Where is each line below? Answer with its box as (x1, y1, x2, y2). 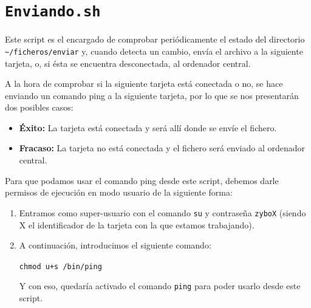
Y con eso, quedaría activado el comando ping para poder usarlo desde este (19, 279, 301, 292)
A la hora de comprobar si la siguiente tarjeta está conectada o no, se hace (5, 77, 283, 90)
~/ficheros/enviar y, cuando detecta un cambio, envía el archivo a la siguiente (5, 44, 303, 57)
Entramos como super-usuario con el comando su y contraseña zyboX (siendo (19, 206, 306, 219)
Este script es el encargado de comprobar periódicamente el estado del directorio (5, 33, 305, 46)
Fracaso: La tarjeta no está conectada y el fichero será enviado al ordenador (19, 142, 306, 154)
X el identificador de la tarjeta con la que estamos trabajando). (19, 218, 255, 231)
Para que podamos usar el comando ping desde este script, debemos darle (5, 174, 279, 187)
